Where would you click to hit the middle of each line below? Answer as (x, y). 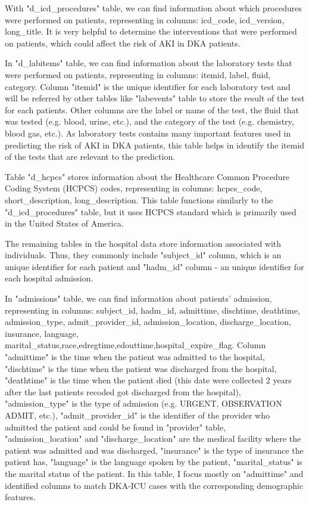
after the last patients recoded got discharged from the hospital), (123, 391)
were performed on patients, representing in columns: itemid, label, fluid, (138, 74)
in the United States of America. (64, 223)
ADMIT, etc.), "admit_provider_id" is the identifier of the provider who (137, 415)
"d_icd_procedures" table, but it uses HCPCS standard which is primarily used (151, 211)
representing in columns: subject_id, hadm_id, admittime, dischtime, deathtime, (152, 310)
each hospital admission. (49, 278)
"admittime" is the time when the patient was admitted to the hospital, (135, 357)
